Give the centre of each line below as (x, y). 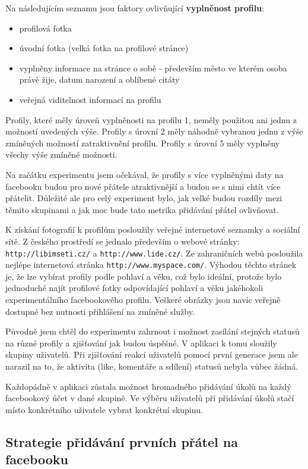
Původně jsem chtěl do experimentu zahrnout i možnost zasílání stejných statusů (153, 331)
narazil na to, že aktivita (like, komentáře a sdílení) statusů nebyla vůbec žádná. (152, 366)
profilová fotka (45, 28)
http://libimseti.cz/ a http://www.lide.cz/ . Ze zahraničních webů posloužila (154, 253)
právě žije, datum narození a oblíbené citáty (99, 79)
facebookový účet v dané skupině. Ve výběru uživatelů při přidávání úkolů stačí (150, 398)
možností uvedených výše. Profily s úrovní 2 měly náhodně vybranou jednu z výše (154, 131)
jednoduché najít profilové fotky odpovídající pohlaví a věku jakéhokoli (134, 288)
